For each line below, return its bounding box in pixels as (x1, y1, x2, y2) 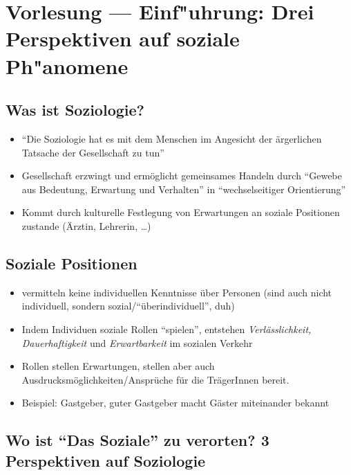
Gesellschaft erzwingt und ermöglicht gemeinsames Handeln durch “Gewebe (21, 168, 342, 183)
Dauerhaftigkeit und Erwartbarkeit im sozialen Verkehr (21, 335, 253, 350)
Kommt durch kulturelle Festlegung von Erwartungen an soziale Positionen (21, 205, 340, 219)
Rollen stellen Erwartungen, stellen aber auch (21, 359, 215, 373)
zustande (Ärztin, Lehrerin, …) (21, 218, 151, 233)
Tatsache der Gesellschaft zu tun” (21, 145, 164, 159)
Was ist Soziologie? (6, 99, 144, 120)
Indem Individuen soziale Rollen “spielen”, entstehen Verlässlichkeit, (21, 321, 312, 336)
